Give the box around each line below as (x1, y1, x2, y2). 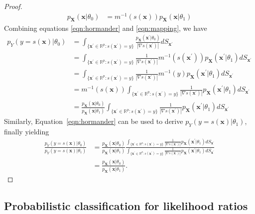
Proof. (4, 1, 22, 11)
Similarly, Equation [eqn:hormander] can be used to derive (4, 116, 183, 126)
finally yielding (4, 126, 49, 136)
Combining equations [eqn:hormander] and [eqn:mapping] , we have (4, 22, 207, 33)
